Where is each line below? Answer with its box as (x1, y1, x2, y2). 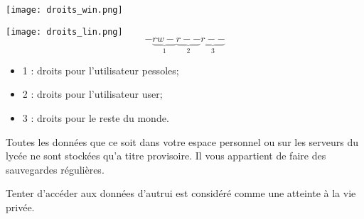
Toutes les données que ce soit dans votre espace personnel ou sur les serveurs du (6, 134, 359, 149)
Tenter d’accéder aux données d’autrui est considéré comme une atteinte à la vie (6, 186, 356, 201)
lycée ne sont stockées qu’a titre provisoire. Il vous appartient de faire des (6, 148, 326, 163)
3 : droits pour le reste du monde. (22, 110, 169, 125)
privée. (6, 199, 35, 214)
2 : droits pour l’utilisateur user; (22, 86, 163, 101)
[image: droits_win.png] (6, 5, 123, 15)
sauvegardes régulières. (6, 162, 105, 176)
